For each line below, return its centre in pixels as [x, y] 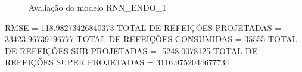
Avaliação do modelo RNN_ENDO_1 [98, 7]
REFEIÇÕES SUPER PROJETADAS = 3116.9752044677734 [117, 62]
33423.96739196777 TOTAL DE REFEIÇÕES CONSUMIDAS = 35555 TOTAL [151, 39]
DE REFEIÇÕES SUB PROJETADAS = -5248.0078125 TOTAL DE [131, 50]
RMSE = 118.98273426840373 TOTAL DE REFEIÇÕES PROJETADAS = [143, 27]
